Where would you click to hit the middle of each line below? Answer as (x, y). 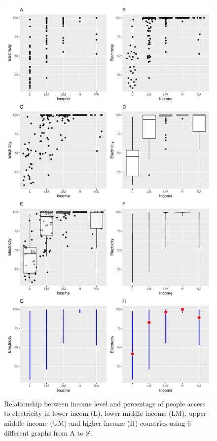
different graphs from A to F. (48, 432)
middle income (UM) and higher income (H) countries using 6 (98, 422)
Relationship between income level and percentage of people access (105, 403)
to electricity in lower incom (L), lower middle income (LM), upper (105, 413)
